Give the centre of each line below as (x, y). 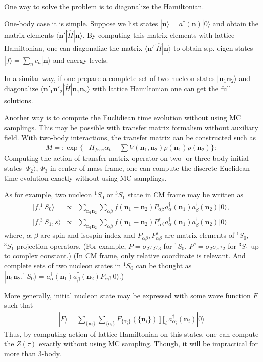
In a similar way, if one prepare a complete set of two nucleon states (109, 78)
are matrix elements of (199, 235)
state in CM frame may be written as (186, 195)
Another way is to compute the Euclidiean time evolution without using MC (123, 117)
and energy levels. (80, 59)
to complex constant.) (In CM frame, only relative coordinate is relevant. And (125, 255)
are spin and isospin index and (88, 235)
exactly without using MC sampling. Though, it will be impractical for (148, 344)
